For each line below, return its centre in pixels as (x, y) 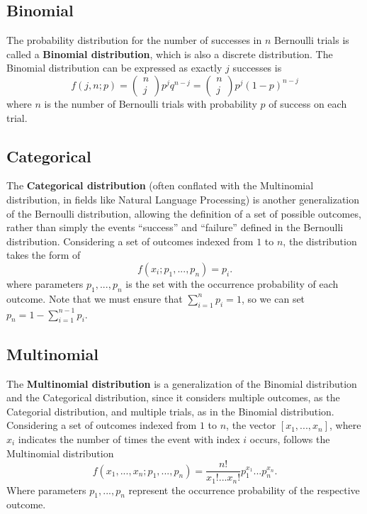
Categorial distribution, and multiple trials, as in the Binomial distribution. (170, 411)
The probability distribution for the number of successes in (134, 40)
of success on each (308, 103)
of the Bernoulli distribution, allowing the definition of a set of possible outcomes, (184, 213)
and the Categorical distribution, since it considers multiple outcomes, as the (173, 397)
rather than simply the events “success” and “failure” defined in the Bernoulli (175, 227)
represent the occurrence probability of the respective (244, 490)
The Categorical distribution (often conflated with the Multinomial (160, 185)
